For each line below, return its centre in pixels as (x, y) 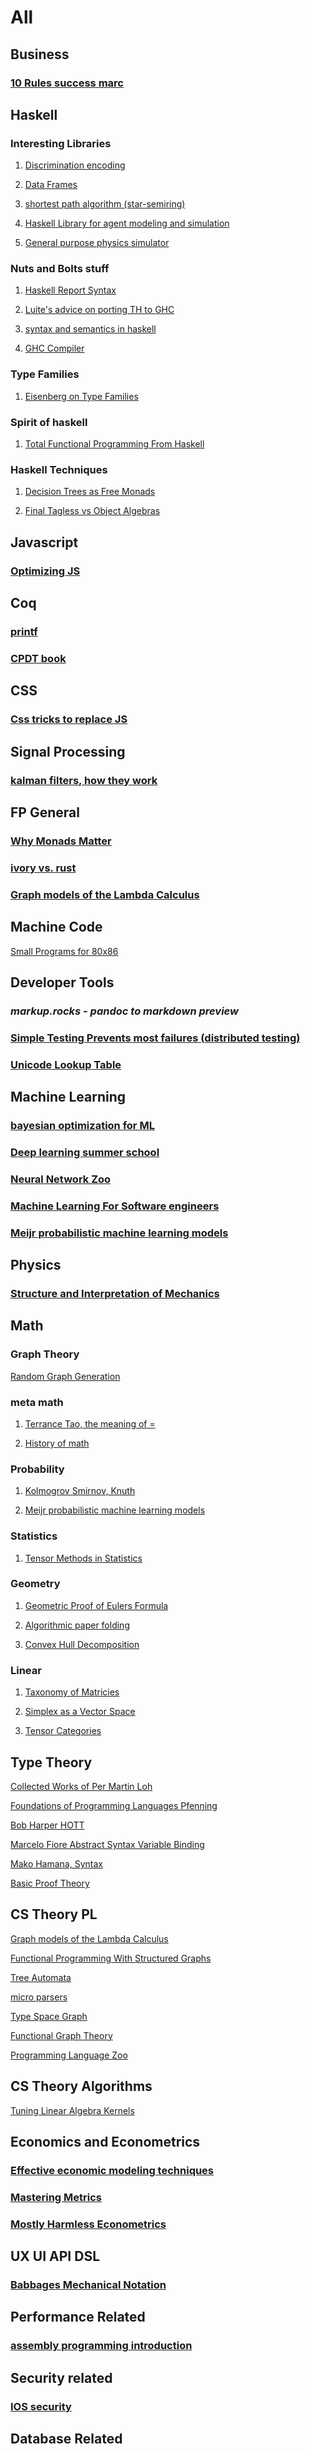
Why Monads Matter (61, 841)
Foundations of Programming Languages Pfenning (114, 1805)
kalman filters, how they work (84, 780)
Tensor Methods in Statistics (83, 1558)
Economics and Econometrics (105, 2141)
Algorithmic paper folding (77, 1625)
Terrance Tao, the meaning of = (90, 1423)
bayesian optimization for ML (82, 1125)
